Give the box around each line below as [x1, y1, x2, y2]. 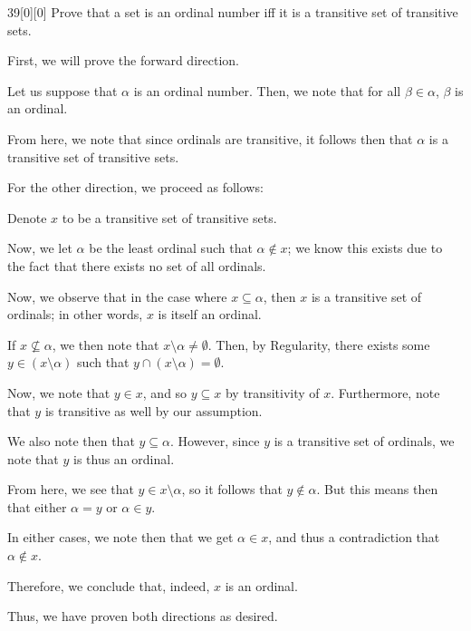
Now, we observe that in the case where [7, 286, 227, 306]
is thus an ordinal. [72, 449, 175, 468]
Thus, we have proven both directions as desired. [7, 607, 278, 626]
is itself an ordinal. [158, 305, 262, 324]
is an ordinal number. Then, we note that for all [133, 81, 401, 100]
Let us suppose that [7, 81, 118, 100]
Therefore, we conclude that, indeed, [7, 576, 210, 595]
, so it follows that [181, 480, 283, 499]
